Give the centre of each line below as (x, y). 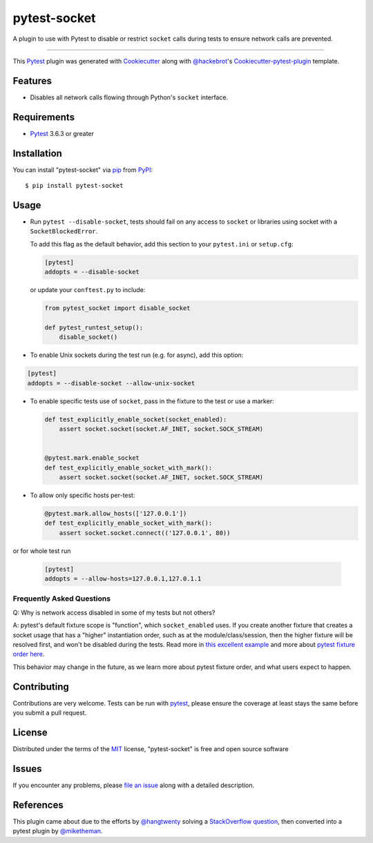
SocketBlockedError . (64, 231)
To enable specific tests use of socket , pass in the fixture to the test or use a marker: (152, 401)
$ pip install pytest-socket (74, 186)
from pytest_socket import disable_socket (117, 308)
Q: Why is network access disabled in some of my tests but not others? (114, 612)
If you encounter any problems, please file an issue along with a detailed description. (134, 785)
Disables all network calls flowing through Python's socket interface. (129, 97)
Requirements (44, 117)
